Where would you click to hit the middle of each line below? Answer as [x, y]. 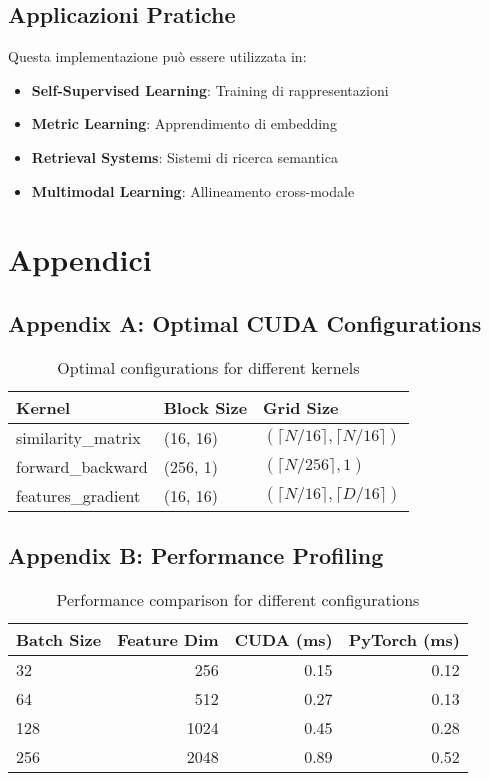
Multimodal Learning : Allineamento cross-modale [193, 190]
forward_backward [82, 466]
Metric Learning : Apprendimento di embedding [184, 123]
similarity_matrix [78, 437]
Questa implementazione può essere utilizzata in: [157, 56]
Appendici [80, 259]
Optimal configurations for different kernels [208, 367]
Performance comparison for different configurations [238, 599]
